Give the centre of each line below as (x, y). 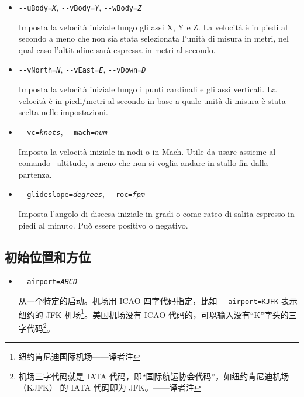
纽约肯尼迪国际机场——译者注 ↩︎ (79, 356)
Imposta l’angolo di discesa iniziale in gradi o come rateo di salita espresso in (156, 213)
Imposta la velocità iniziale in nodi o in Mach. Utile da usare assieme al (147, 151)
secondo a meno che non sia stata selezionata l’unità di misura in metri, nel (153, 38)
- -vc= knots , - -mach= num (63, 131)
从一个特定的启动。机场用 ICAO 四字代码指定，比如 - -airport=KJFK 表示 (158, 301)
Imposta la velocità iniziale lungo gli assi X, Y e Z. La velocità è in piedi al (153, 27)
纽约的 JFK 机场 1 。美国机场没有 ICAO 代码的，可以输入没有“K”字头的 (153, 313)
